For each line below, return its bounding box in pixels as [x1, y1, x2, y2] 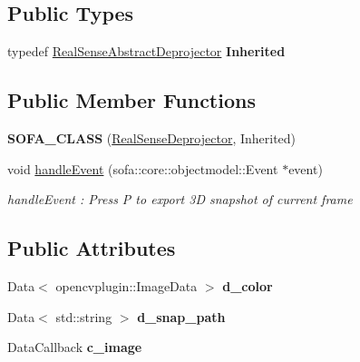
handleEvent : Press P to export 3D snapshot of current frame [7, 190, 353, 209]
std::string [55, 307, 112, 326]
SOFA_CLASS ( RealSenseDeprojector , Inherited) [7, 129, 297, 147]
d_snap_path [137, 307, 226, 326]
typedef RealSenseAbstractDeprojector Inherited [7, 42, 286, 61]
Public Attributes [7, 234, 176, 262]
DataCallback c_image [7, 338, 142, 357]
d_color [222, 276, 273, 295]
